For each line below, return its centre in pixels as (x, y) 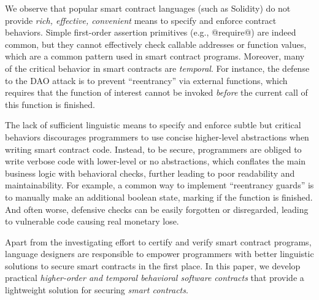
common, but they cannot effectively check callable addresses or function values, (156, 44)
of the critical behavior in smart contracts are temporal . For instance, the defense (157, 68)
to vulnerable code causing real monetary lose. (92, 221)
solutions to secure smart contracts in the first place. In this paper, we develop (153, 265)
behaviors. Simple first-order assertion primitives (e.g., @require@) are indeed (151, 32)
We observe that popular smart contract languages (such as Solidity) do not (148, 8)
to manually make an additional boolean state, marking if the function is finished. (159, 197)
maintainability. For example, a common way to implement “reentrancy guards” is (159, 185)
